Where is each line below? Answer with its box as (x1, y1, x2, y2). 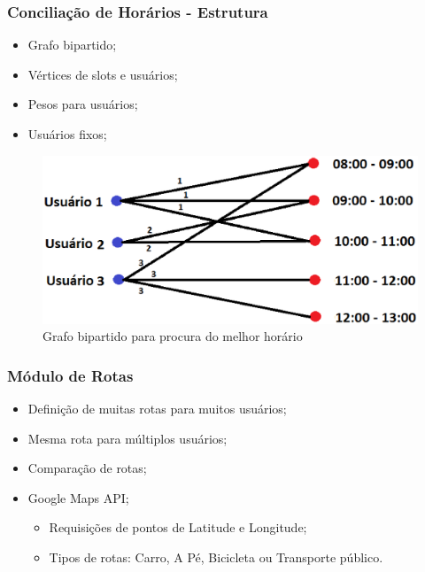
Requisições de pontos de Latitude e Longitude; (49, 518, 307, 537)
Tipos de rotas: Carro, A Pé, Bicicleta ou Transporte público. (49, 548, 383, 567)
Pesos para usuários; (27, 95, 138, 113)
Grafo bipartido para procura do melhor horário (42, 327, 303, 345)
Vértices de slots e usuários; (27, 65, 178, 83)
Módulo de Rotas (7, 364, 134, 386)
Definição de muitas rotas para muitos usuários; (27, 399, 287, 418)
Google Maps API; (27, 488, 129, 506)
